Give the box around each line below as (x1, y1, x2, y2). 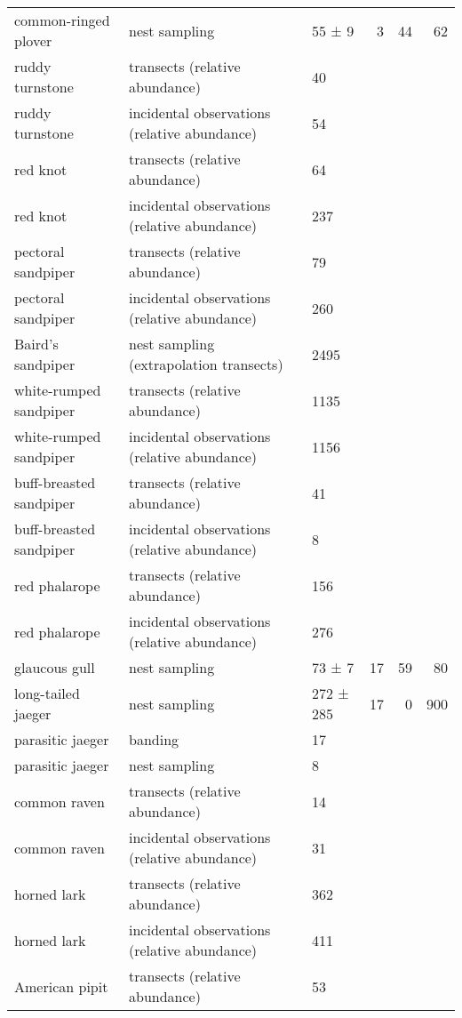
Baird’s (14, 333, 59, 354)
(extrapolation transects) (129, 354, 283, 374)
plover (14, 30, 52, 51)
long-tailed (14, 683, 80, 703)
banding (129, 729, 179, 749)
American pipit (14, 975, 108, 997)
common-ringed (14, 10, 110, 30)
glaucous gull (14, 657, 95, 677)
